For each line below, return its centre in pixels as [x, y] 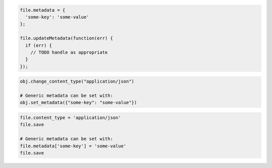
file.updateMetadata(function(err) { [66, 38]
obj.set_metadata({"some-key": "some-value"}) [78, 103]
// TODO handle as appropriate [69, 52]
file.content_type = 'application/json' [70, 118]
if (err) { [39, 45]
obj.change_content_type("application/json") [77, 81]
